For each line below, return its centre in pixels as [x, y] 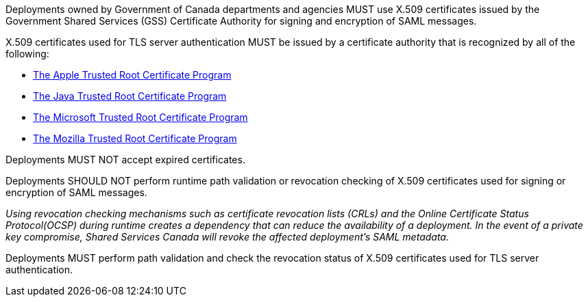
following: [27, 54]
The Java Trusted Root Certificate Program [130, 96]
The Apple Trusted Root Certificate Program [132, 75]
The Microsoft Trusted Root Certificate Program [140, 117]
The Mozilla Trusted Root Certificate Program [135, 138]
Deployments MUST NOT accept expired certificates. [125, 160]
